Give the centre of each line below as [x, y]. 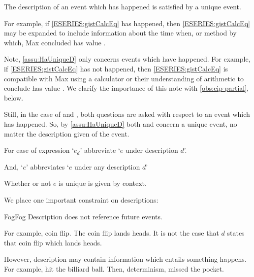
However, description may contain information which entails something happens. [125, 259]
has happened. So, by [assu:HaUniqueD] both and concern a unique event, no [121, 123]
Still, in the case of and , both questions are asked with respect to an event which [127, 114]
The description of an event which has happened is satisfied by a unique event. [123, 6]
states [236, 233]
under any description [107, 166]
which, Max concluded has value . [55, 42]
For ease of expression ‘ [39, 150]
